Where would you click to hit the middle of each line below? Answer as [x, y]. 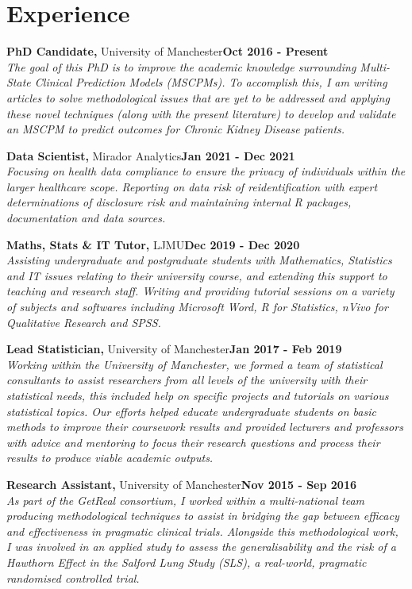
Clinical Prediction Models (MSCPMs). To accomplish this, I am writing [211, 82]
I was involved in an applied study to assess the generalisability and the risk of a [201, 547]
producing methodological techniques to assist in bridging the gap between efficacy [203, 516]
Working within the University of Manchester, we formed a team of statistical [194, 364]
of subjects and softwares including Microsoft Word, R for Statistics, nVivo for [197, 307]
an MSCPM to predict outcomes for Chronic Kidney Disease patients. [176, 129]
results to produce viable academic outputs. [110, 458]
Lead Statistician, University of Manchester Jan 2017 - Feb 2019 [174, 349]
